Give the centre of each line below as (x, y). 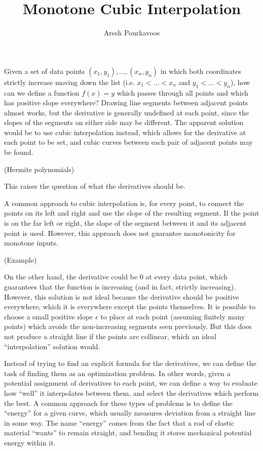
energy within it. (30, 442)
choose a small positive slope (49, 316)
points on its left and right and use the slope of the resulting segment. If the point (132, 213)
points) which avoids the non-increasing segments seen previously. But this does (128, 326)
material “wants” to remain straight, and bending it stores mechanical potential (128, 433)
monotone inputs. (31, 243)
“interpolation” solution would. (52, 346)
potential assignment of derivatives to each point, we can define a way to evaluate (131, 383)
